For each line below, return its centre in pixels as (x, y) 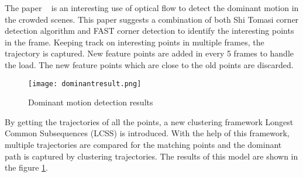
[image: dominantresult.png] (85, 84)
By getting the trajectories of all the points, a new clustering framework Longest (149, 121)
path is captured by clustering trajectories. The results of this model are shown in (151, 156)
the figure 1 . (26, 167)
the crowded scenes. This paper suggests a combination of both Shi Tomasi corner (152, 19)
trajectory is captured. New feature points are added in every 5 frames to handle (149, 53)
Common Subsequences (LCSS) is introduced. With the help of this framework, (147, 133)
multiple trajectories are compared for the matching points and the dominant (143, 144)
